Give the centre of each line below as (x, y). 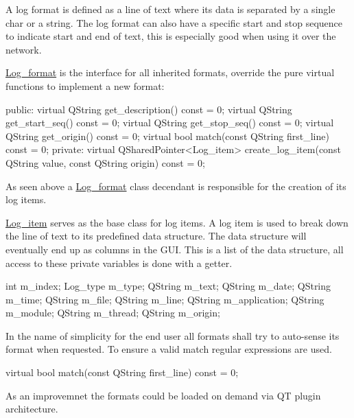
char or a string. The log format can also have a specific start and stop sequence (174, 22)
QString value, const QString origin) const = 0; (105, 162)
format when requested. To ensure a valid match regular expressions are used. (169, 349)
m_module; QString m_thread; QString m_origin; (113, 313)
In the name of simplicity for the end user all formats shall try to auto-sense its (173, 335)
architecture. (32, 409)
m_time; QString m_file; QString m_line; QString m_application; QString (165, 299)
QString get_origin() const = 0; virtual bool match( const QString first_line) (167, 136)
